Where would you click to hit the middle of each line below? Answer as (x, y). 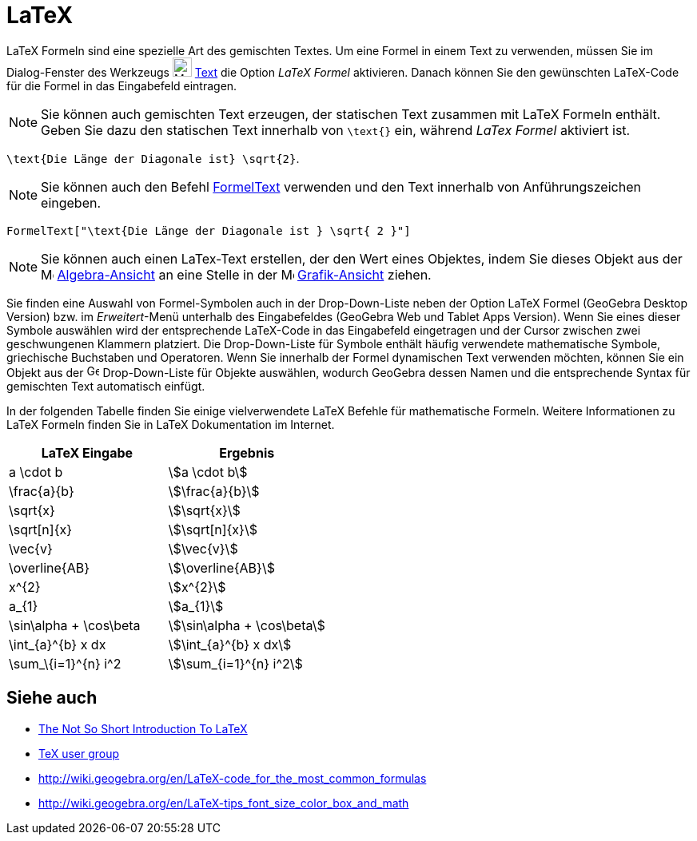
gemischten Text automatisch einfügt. (106, 386)
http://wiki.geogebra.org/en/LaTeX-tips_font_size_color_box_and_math (224, 803)
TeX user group (79, 753)
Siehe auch (52, 698)
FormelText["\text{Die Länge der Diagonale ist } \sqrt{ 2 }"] (209, 230)
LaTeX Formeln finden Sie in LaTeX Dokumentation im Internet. (171, 424)
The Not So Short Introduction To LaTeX (143, 728)
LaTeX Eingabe (87, 452)
